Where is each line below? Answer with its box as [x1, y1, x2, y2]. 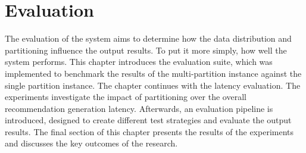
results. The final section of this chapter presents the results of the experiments [5, 125, 294, 138]
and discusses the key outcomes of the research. [5, 137, 178, 149]
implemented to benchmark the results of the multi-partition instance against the [5, 67, 302, 79]
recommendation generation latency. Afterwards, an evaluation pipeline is [5, 102, 273, 114]
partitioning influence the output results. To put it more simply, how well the [5, 43, 287, 56]
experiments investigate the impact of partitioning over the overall [5, 90, 246, 103]
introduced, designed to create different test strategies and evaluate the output [5, 114, 292, 126]
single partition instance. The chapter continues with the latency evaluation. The [5, 79, 301, 91]
